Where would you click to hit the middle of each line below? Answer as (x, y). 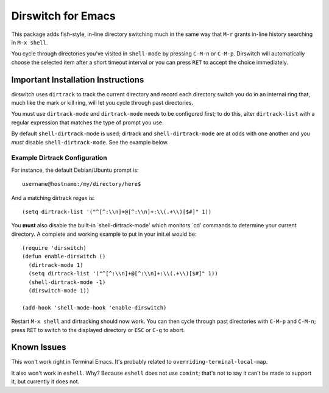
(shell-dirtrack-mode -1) (67, 282)
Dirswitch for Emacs (63, 16)
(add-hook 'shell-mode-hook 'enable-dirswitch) (94, 307)
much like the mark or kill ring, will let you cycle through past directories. (102, 103)
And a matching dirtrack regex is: (53, 197)
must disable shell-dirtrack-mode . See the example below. (90, 142)
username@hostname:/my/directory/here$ (82, 184)
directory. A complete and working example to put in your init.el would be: (104, 234)
